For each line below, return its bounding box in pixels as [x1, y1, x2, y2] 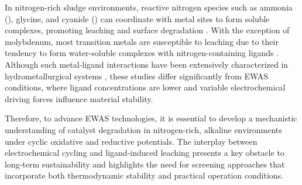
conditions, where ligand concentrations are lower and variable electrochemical [5, 81, 286, 93]
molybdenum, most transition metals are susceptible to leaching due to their [5, 35, 279, 47]
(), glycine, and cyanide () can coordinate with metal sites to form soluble [5, 12, 270, 25]
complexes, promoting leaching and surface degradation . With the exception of [5, 24, 290, 36]
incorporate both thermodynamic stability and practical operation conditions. [5, 169, 284, 181]
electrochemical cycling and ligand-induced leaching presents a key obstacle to [5, 146, 284, 159]
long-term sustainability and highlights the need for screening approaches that [5, 158, 285, 170]
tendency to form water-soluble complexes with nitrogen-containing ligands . [5, 47, 279, 59]
